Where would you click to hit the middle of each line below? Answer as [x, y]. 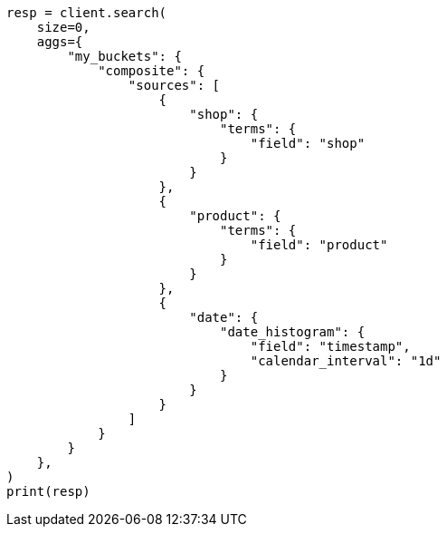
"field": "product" [319, 245]
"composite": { [152, 71]
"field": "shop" [308, 143]
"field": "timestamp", [330, 346]
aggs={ [60, 42]
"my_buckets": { [124, 56]
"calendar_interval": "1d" [346, 361]
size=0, [63, 27]
